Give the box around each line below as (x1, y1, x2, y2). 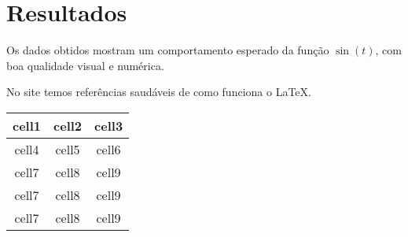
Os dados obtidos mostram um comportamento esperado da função (6, 42, 329, 58)
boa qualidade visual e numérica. (6, 57, 164, 73)
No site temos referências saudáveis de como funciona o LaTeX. (6, 83, 311, 100)
